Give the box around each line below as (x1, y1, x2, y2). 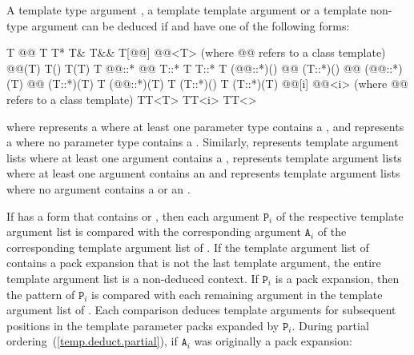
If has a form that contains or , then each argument (6, 207, 260, 224)
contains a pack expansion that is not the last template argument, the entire (6, 254, 381, 271)
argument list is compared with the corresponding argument (6, 223, 301, 240)
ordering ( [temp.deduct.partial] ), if (6, 333, 178, 349)
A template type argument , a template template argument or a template (6, 2, 367, 18)
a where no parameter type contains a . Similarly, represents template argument (6, 134, 399, 150)
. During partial (291, 317, 369, 333)
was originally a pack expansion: (194, 333, 352, 349)
